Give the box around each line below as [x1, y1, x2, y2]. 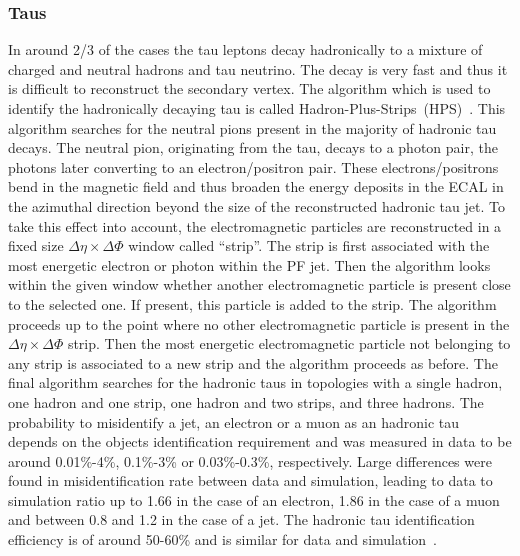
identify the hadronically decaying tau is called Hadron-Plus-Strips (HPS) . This [8, 98, 506, 118]
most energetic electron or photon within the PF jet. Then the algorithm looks [8, 254, 491, 275]
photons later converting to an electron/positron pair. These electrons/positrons [8, 156, 499, 177]
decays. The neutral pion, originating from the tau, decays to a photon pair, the [8, 137, 498, 158]
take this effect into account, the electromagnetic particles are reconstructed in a [8, 215, 502, 236]
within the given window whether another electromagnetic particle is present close [8, 274, 511, 295]
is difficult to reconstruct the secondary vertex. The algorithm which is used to [8, 78, 491, 99]
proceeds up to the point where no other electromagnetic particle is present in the [8, 313, 510, 334]
